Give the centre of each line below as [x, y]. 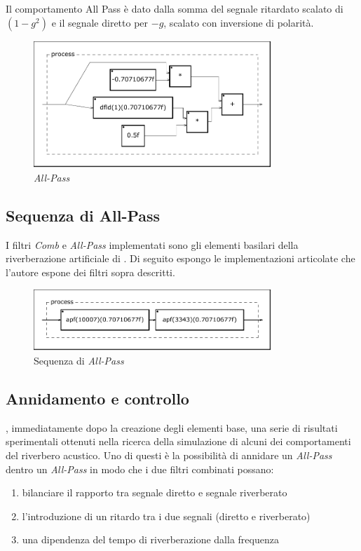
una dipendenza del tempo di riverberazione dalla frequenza [150, 539]
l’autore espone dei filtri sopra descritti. [90, 272]
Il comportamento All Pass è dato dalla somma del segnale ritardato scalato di [175, 8]
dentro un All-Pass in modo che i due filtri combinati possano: [140, 469]
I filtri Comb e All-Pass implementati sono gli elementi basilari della [152, 244]
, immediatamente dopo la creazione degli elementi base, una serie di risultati [172, 427]
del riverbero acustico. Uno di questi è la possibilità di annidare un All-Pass [169, 455]
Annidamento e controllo [97, 398]
